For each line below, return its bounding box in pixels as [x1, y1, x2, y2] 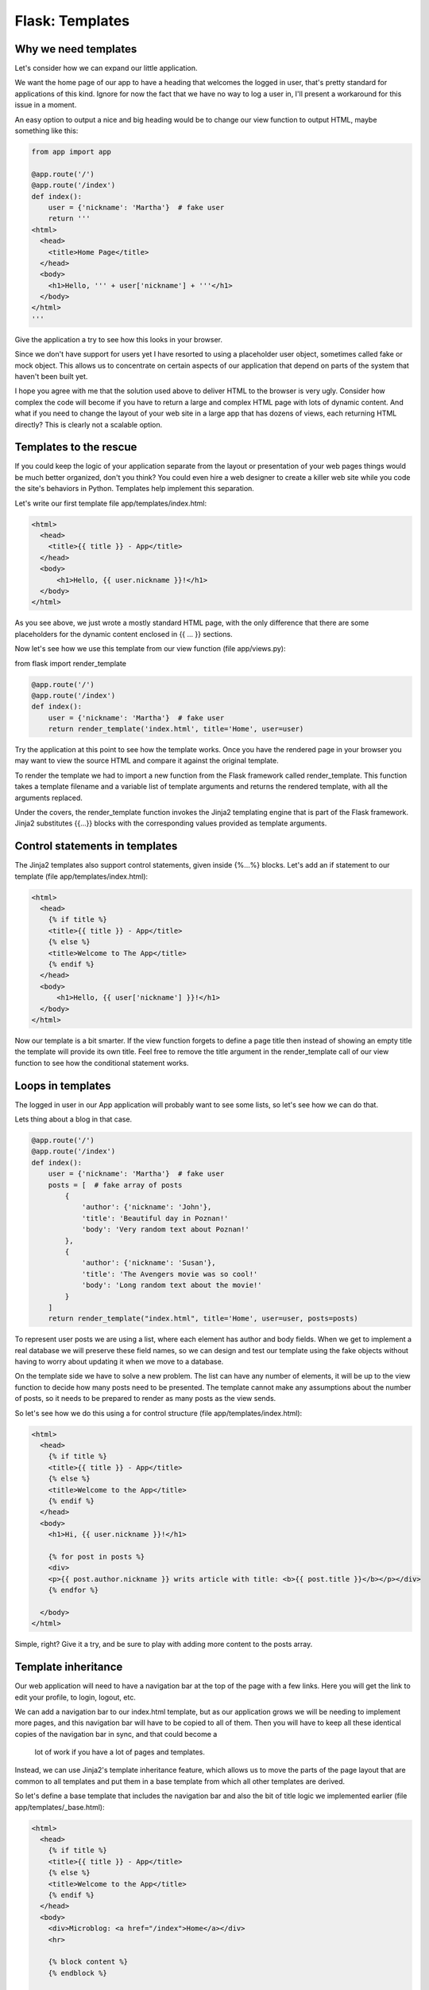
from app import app [31, 147, 111, 156]
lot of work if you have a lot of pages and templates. [34, 1747, 206, 1757]
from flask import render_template [14, 658, 127, 668]
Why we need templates [14, 42, 137, 56]
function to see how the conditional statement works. [14, 1058, 189, 1067]
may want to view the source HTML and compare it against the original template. [14, 756, 279, 766]
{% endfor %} [48, 1586, 99, 1595]
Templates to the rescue [14, 440, 137, 454]
